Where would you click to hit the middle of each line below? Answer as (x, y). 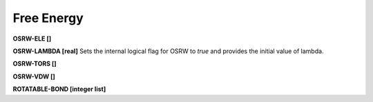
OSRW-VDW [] (34, 76)
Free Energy (48, 18)
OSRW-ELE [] (32, 39)
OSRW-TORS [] (35, 64)
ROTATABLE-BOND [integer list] (59, 89)
